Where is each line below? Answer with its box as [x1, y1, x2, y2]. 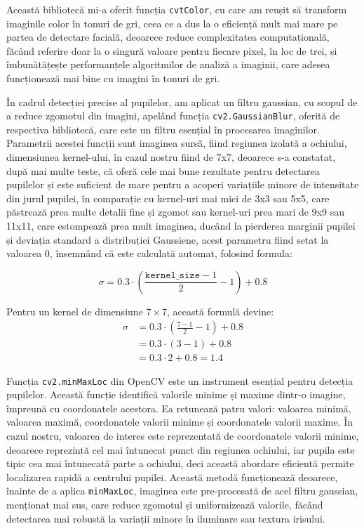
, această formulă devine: [167, 303, 274, 318]
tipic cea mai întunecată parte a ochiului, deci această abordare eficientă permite [6, 456, 354, 471]
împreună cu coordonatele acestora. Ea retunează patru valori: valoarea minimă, [6, 400, 351, 415]
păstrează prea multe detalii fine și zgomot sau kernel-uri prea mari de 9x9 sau [6, 204, 344, 219]
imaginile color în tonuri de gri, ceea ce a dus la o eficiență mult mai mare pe [6, 15, 338, 30]
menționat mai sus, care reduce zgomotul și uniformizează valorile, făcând [6, 497, 323, 511]
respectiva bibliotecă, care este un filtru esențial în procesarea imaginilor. [6, 122, 320, 136]
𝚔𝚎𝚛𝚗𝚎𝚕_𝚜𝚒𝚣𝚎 [144, 270, 200, 281]
